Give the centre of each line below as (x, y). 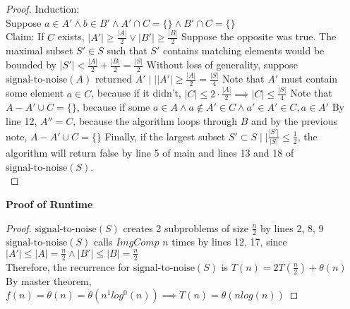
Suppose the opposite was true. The (259, 36)
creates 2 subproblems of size (186, 228)
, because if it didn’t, (136, 93)
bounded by (31, 65)
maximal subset (40, 50)
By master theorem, (49, 280)
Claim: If (25, 36)
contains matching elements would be (243, 50)
